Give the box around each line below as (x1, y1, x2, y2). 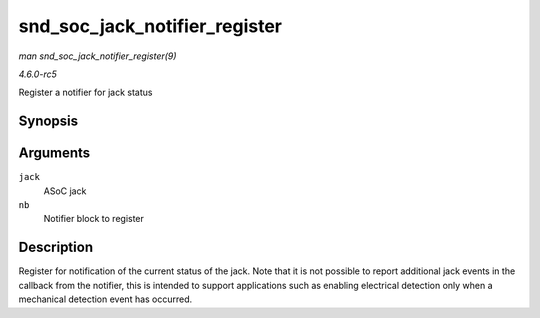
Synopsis (18, 113, 79, 130)
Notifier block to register (43, 213, 145, 225)
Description (18, 239, 94, 256)
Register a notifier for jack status (18, 86, 153, 99)
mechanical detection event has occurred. (18, 293, 193, 305)
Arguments (18, 145, 91, 162)
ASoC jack (43, 185, 87, 197)
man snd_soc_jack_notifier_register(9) (18, 50, 177, 62)
